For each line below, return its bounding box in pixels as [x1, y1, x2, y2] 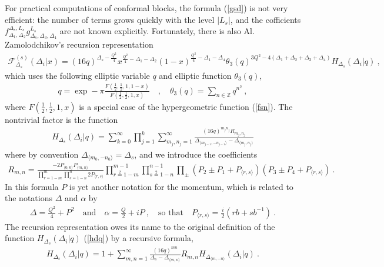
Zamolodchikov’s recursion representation [5, 38, 153, 51]
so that [158, 208, 183, 217]
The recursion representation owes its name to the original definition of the [5, 220, 275, 232]
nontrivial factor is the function [5, 113, 118, 125]
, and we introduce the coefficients [134, 148, 258, 160]
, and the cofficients [230, 13, 301, 25]
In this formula [5, 180, 59, 192]
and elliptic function [159, 69, 232, 81]
